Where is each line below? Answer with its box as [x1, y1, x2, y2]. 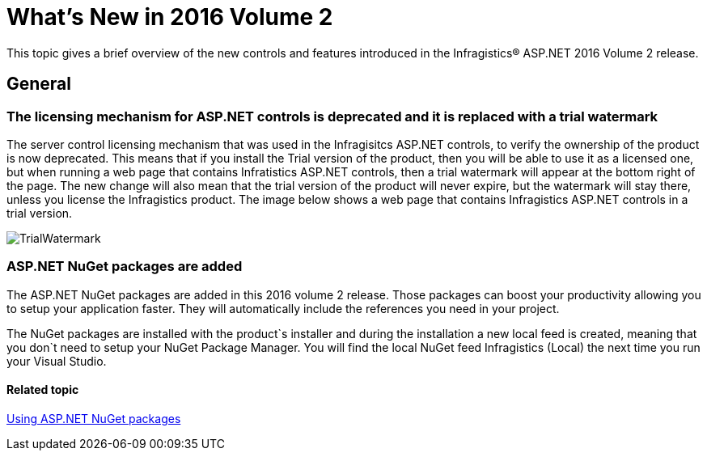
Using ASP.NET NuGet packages [6, 411, 181, 425]
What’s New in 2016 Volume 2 [6, 3, 333, 31]
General [6, 74, 72, 95]
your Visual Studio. [6, 353, 107, 368]
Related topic [6, 383, 79, 397]
